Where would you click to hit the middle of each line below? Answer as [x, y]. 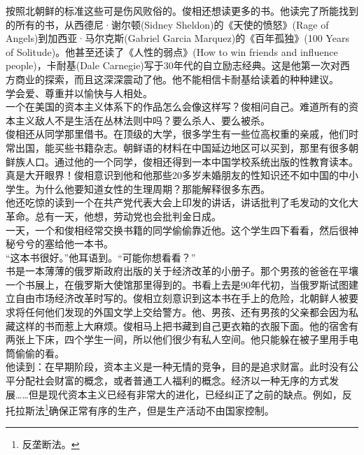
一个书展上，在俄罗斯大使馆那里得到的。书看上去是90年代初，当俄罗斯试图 [177, 284]
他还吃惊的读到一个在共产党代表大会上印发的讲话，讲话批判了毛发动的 [167, 202]
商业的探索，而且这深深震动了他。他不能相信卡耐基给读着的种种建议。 [177, 79]
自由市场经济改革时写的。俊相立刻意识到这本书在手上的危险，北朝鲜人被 [182, 298]
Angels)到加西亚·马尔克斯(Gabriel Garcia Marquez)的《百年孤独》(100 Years [177, 38]
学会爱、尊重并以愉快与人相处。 [79, 93]
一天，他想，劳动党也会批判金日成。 [138, 216]
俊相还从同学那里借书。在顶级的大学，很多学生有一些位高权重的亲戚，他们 [177, 134]
